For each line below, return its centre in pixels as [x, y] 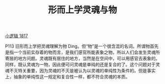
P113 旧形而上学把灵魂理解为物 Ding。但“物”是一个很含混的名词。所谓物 [78, 46]
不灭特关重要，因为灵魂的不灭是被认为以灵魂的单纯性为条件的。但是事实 [82, 71]
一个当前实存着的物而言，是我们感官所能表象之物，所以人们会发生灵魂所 [87, 52]
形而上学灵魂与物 [82, 10]
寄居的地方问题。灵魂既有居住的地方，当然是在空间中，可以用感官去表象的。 [82, 59]
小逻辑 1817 [16, 36]
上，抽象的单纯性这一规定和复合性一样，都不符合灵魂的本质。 [68, 77]
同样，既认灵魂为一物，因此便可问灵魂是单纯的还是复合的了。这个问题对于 [80, 64]
